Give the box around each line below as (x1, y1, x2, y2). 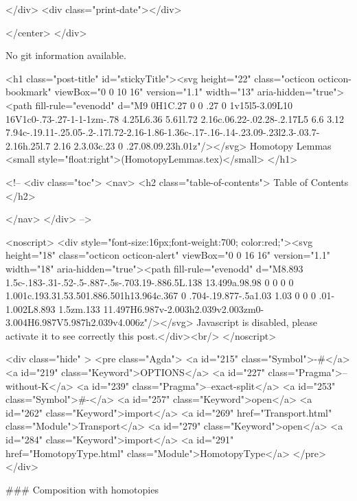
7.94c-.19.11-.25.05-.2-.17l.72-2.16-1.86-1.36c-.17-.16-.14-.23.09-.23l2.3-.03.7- (5, 125, 320, 139)
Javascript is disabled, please (196, 315, 317, 329)
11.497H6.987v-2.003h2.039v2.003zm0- (103, 301, 264, 316)
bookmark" (5, 84, 51, 99)
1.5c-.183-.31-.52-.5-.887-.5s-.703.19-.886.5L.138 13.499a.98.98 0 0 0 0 (5, 275, 294, 289)
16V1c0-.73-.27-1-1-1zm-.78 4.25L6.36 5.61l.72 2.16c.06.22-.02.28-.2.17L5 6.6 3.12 (5, 111, 345, 126)
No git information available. (5, 48, 126, 62)
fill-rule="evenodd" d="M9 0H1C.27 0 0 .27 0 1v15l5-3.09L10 (35, 97, 293, 112)
